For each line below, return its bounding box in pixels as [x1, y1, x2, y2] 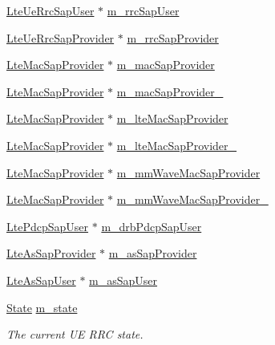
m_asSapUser [89, 271, 158, 288]
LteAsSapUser [6, 271, 76, 288]
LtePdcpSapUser [6, 217, 89, 234]
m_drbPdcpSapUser [101, 217, 202, 234]
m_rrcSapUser [107, 2, 180, 18]
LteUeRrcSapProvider [6, 29, 115, 46]
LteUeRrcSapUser [6, 2, 95, 18]
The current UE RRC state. [6, 326, 144, 343]
